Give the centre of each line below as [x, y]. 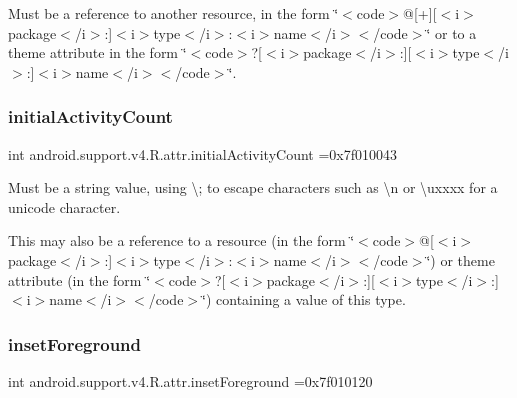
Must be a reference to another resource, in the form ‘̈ [173, 13]
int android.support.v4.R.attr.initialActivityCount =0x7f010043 [203, 153]
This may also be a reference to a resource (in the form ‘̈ [181, 240]
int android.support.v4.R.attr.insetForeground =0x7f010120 [190, 380]
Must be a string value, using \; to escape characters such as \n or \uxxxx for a [253, 187]
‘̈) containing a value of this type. [304, 299]
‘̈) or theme [460, 259]
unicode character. [64, 206]
